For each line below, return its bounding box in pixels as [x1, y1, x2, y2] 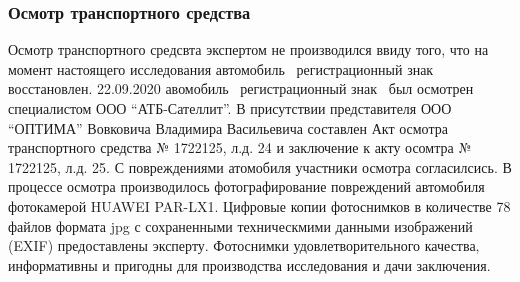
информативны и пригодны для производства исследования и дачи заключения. [8, 254, 491, 275]
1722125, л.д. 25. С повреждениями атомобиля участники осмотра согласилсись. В [8, 156, 512, 177]
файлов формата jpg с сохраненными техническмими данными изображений [8, 215, 473, 236]
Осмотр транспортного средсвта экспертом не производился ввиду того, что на [8, 39, 489, 60]
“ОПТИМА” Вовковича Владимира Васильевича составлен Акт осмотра [8, 117, 448, 138]
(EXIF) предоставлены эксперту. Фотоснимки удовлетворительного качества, [8, 235, 480, 256]
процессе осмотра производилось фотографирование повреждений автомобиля [8, 176, 485, 197]
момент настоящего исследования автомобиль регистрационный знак [8, 58, 434, 79]
